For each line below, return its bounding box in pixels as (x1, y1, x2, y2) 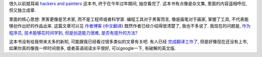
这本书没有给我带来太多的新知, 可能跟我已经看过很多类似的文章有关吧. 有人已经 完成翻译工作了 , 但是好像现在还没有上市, (9, 39, 248, 44)
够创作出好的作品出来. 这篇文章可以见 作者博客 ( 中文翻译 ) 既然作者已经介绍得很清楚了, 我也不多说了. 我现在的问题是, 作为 (9, 23, 251, 29)
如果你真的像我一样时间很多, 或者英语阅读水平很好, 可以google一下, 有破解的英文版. (9, 45, 176, 51)
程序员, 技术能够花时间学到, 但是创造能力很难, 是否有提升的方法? (9, 29, 138, 36)
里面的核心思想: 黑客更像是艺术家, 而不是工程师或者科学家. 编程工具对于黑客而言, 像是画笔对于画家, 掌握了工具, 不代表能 (9, 16, 249, 22)
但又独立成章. (9, 7, 36, 13)
